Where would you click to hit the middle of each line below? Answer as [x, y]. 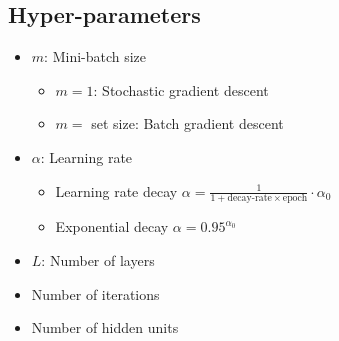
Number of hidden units [105, 327]
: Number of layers [98, 260]
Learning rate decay [116, 190]
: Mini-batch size [95, 56]
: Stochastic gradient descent [181, 89]
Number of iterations [95, 293]
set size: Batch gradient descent [187, 123]
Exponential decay [112, 226]
